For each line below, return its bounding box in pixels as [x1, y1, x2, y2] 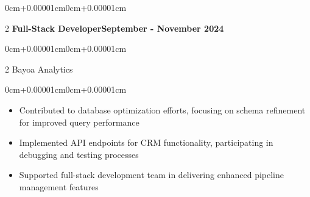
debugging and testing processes [19, 148, 139, 160]
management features [19, 180, 99, 193]
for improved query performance [19, 115, 139, 128]
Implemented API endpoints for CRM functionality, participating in [19, 136, 273, 149]
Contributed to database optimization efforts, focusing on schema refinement [19, 103, 306, 116]
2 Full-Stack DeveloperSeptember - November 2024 [5, 21, 224, 34]
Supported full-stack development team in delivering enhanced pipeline [19, 168, 284, 181]
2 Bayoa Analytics [5, 62, 73, 75]
